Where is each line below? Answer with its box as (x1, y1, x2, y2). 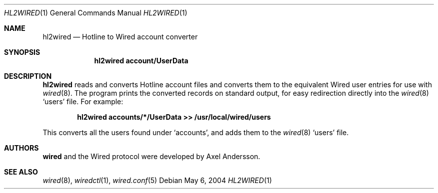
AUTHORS (4, 144, 39, 152)
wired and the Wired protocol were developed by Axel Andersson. (42, 152, 260, 161)
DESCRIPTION (4, 72, 52, 80)
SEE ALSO (4, 168, 38, 176)
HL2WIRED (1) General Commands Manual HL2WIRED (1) (4, 8, 187, 17)
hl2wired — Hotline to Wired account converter (42, 32, 198, 41)
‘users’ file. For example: (42, 97, 123, 106)
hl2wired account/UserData (94, 56, 188, 65)
